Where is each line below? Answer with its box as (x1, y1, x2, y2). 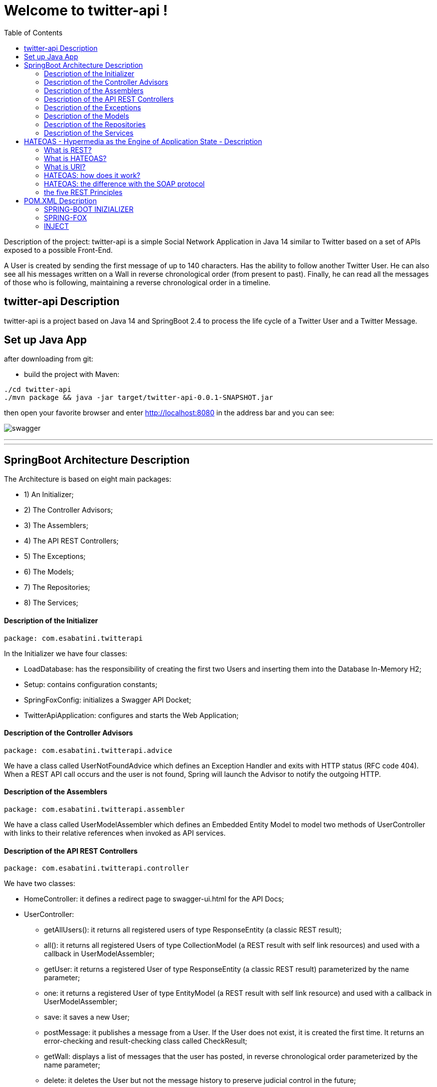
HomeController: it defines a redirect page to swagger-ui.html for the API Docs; (24, 895, 284, 904)
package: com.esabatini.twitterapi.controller (4, 864, 189, 873)
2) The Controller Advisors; (24, 506, 113, 515)
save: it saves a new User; (44, 1013, 130, 1022)
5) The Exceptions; (24, 552, 86, 561)
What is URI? (44, 162, 86, 171)
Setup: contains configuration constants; (24, 680, 158, 689)
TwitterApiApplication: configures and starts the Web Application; (24, 711, 239, 720)
